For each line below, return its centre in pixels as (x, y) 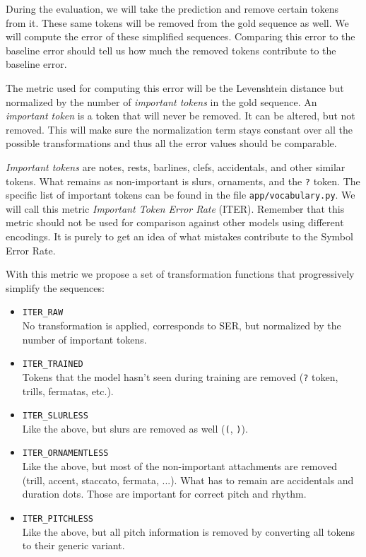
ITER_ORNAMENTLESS (65, 453)
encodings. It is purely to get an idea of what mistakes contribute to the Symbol (179, 236)
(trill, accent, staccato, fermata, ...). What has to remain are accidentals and (188, 480)
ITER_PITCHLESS (58, 518)
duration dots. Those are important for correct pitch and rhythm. (164, 494)
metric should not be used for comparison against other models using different (175, 222)
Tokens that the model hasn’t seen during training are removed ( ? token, (180, 376)
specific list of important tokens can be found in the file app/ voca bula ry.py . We (181, 195)
